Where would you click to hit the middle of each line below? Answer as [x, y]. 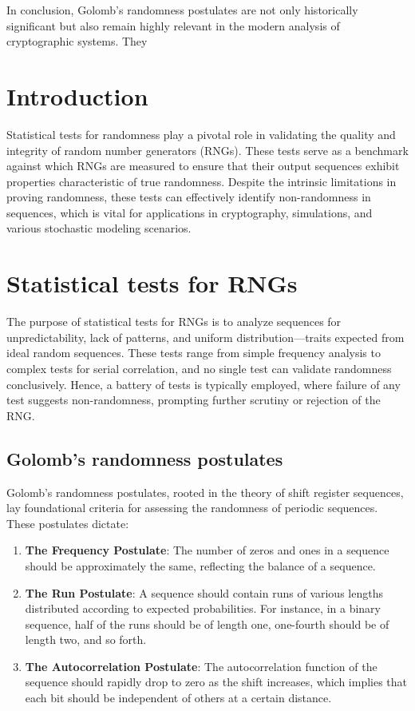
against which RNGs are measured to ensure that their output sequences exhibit [203, 166]
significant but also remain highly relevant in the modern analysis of [173, 25]
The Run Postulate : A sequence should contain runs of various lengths [204, 592]
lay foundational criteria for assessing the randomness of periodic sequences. [192, 508]
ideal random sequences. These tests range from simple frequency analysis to [194, 353]
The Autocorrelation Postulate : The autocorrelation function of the [201, 666]
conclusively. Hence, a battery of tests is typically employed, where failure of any [204, 384]
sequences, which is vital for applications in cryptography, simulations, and [190, 212]
